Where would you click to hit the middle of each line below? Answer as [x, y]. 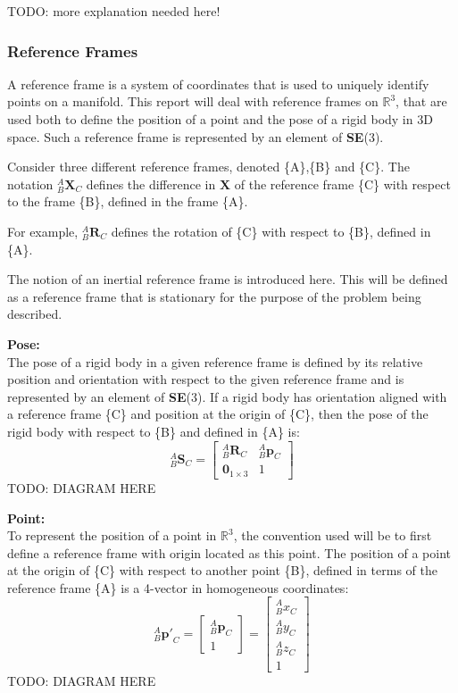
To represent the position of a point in [112, 535]
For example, [43, 231]
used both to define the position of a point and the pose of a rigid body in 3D [220, 119]
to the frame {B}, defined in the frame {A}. [128, 201]
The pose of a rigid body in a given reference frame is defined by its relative [215, 361]
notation [30, 184]
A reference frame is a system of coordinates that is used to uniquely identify [218, 83]
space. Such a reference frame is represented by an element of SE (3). [196, 136]
